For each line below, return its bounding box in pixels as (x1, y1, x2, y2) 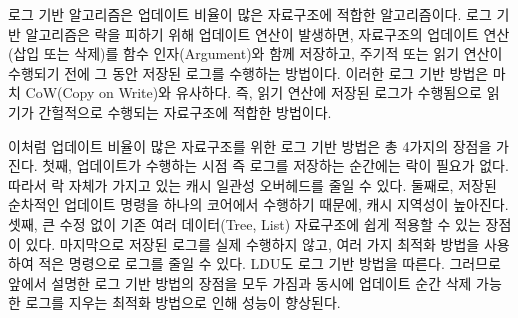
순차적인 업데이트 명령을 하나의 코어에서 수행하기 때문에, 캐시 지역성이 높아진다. (8, 194, 509, 215)
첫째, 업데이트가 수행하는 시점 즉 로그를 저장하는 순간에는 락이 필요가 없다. (42, 155, 509, 176)
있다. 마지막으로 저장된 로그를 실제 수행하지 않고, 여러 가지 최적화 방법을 (25, 233, 480, 254)
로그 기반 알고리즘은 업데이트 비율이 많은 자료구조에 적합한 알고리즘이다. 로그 (8, 4, 492, 24)
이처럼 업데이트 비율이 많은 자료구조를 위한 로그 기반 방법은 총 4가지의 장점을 (8, 135, 492, 156)
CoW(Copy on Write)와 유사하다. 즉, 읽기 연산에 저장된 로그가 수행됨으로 (25, 82, 482, 103)
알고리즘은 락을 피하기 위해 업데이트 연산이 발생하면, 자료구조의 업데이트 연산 (25, 23, 510, 44)
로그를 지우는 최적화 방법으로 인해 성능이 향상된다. (25, 292, 341, 313)
